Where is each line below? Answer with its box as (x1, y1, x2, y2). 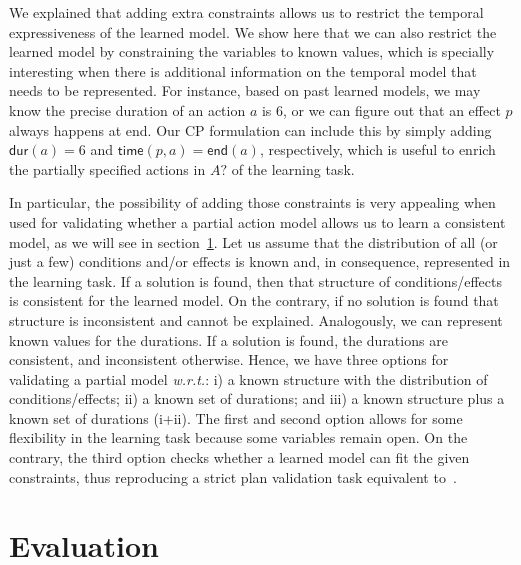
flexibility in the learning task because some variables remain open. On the (9, 427, 468, 448)
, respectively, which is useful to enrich (259, 139, 496, 160)
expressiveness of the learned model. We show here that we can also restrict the (9, 21, 497, 42)
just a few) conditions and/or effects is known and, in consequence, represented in (9, 251, 511, 272)
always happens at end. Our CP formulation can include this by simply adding (9, 119, 492, 140)
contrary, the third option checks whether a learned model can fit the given (9, 447, 470, 468)
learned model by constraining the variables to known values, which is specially (9, 41, 495, 62)
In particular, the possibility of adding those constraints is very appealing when (9, 192, 496, 213)
